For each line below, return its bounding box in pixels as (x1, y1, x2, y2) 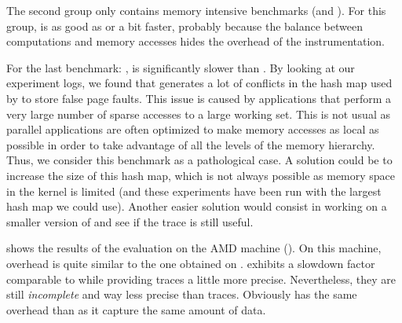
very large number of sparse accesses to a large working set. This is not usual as (6, 105, 390, 122)
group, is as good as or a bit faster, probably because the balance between (6, 17, 363, 34)
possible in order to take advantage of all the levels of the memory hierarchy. (6, 136, 375, 152)
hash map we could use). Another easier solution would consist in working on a (6, 198, 387, 215)
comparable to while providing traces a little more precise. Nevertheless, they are (6, 270, 396, 287)
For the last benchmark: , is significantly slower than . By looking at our (6, 59, 355, 75)
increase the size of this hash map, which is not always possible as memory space (6, 167, 396, 183)
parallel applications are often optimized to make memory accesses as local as (6, 121, 379, 138)
